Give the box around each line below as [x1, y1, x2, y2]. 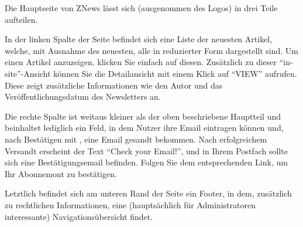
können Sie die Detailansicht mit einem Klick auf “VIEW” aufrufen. [53, 67, 297, 79]
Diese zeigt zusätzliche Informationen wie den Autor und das [5, 79, 223, 91]
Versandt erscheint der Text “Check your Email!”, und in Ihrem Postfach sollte [5, 144, 288, 157]
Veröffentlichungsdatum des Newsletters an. [5, 90, 161, 103]
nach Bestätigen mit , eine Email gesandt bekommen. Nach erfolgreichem [5, 133, 267, 145]
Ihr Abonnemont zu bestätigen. [5, 167, 117, 179]
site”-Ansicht [5, 67, 51, 79]
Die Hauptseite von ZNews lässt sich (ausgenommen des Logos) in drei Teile [5, 2, 278, 13]
